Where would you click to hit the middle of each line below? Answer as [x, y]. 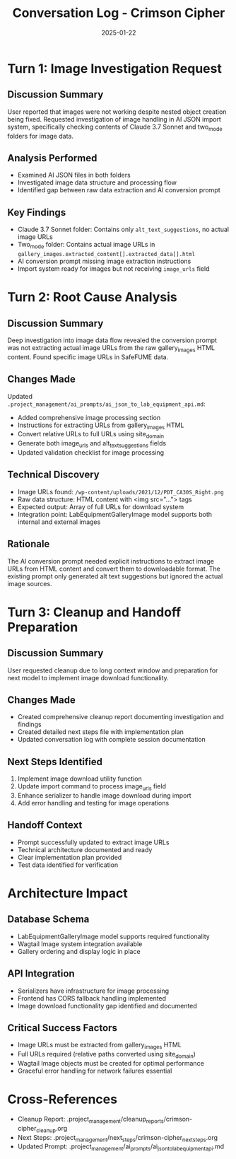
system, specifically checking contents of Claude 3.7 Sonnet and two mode [115, 127]
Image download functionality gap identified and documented [107, 1006]
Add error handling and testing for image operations [93, 803]
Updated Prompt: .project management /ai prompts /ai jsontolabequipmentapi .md [121, 1147]
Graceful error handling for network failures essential [95, 1071]
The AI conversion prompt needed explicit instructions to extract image [111, 561]
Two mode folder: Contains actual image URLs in [86, 245]
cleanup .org [52, 1129]
